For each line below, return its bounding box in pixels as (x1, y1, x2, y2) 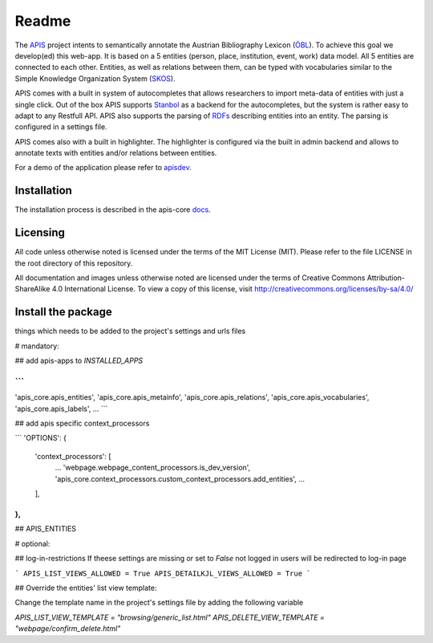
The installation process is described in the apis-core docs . (14, 205, 212, 214)
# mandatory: (14, 341, 59, 351)
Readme (14, 12, 71, 30)
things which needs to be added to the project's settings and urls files (14, 326, 246, 336)
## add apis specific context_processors (14, 418, 150, 429)
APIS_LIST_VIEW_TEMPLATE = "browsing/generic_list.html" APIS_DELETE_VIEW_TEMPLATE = (14, 612, 325, 622)
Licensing (14, 226, 66, 240)
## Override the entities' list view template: (14, 583, 157, 592)
